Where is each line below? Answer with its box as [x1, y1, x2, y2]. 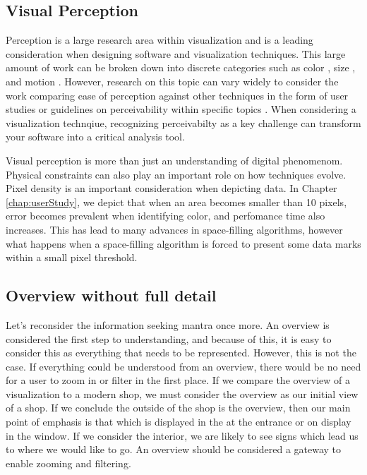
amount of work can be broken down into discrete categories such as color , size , [6, 60, 356, 75]
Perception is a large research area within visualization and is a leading [6, 32, 313, 47]
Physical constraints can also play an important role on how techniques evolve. [6, 167, 347, 181]
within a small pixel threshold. [6, 250, 138, 265]
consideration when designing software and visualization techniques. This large [6, 46, 346, 61]
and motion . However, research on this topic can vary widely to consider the [6, 73, 339, 88]
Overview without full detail [6, 284, 217, 306]
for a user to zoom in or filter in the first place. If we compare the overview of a [6, 373, 351, 387]
